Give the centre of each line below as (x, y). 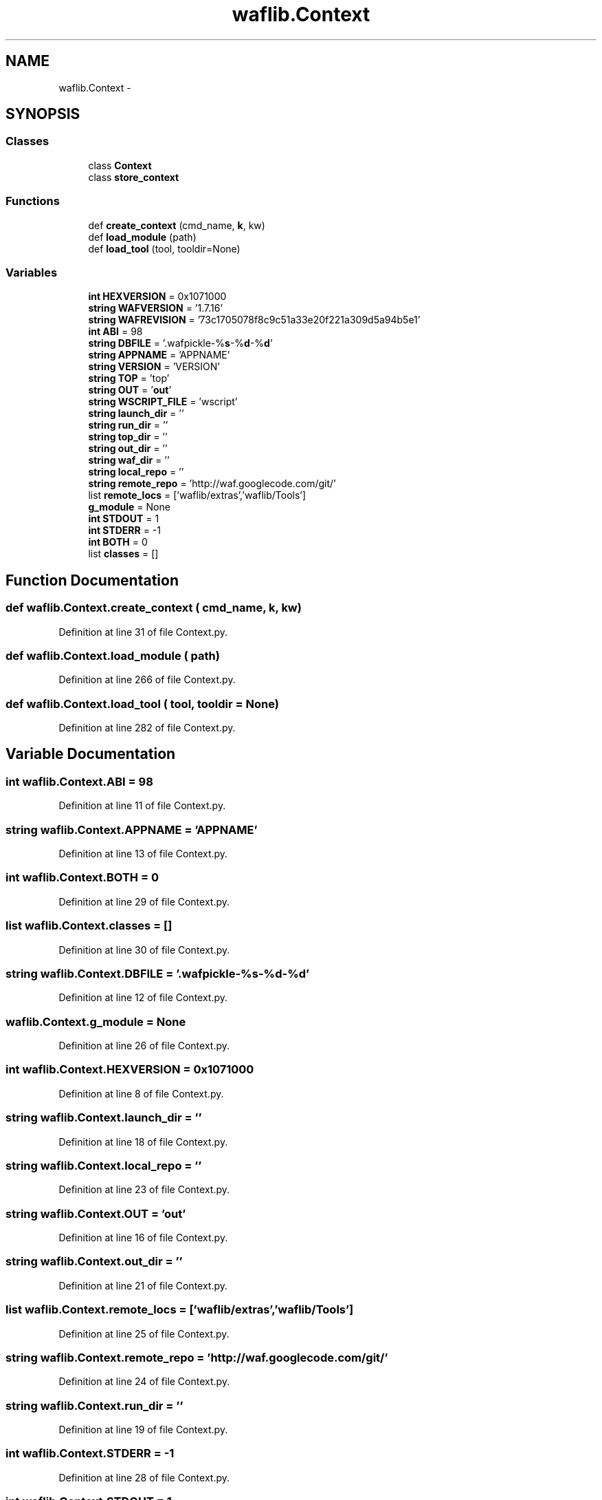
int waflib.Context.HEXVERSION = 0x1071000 (130, 1070)
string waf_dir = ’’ (129, 460)
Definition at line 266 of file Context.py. (147, 680)
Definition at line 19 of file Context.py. (143, 1429)
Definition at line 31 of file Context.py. (143, 632)
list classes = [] (123, 554)
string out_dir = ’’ (128, 449)
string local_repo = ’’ (136, 472)
